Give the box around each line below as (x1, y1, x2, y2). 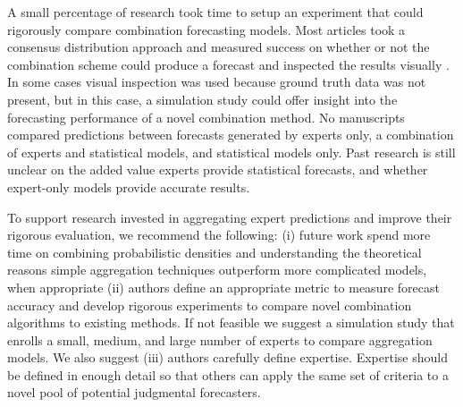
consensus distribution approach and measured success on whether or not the (7, 38, 430, 56)
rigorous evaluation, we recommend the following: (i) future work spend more (7, 225, 431, 244)
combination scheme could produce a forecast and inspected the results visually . (7, 55, 450, 73)
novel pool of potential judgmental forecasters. (7, 383, 261, 402)
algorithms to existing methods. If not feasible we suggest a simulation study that (7, 313, 455, 332)
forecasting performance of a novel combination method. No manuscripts (7, 107, 405, 126)
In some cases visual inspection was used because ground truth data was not (7, 72, 426, 91)
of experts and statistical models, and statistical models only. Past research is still (7, 142, 456, 161)
